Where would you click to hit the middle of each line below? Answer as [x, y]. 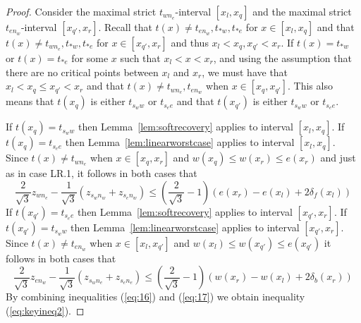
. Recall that [125, 27]
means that [30, 101]
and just [338, 158]
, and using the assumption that [282, 58]
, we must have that [245, 72]
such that [140, 58]
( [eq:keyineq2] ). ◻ [45, 310]
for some [90, 58]
